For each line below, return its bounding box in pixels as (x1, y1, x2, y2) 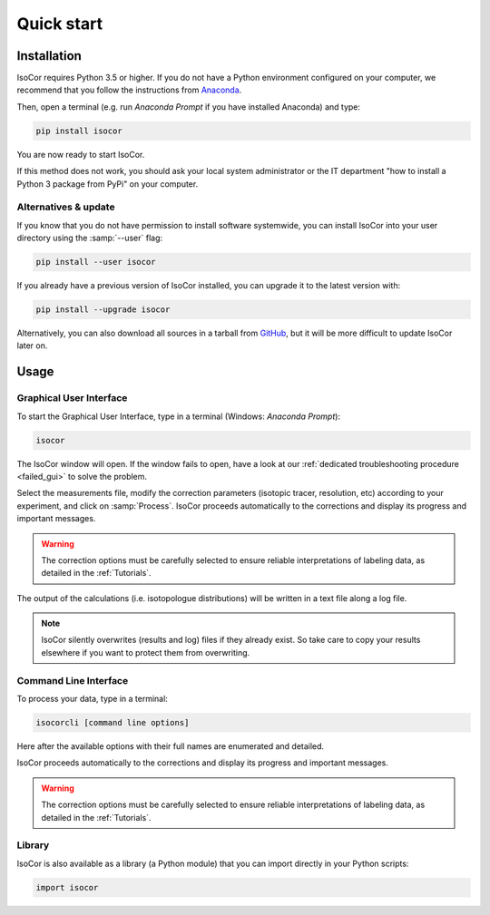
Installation (16, 48, 82, 63)
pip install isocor (35, 125, 122, 136)
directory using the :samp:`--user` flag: (16, 232, 163, 244)
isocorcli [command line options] (35, 717, 190, 727)
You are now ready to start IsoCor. (16, 149, 145, 160)
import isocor (35, 882, 99, 892)
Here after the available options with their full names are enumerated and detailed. (16, 740, 325, 752)
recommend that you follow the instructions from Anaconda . (16, 84, 242, 95)
